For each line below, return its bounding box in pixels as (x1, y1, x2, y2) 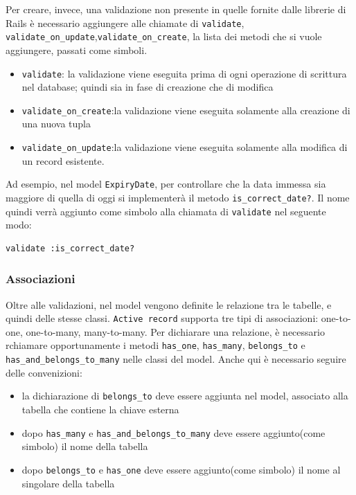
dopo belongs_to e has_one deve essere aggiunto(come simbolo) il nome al (21, 462, 341, 476)
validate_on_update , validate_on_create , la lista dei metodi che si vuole (6, 29, 322, 44)
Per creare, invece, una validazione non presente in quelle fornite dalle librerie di (6, 2, 346, 16)
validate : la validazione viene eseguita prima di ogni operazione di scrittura (21, 66, 347, 80)
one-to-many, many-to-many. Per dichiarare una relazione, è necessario (26, 324, 325, 339)
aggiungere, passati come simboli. (6, 42, 148, 57)
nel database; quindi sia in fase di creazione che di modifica (21, 80, 274, 94)
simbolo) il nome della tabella (21, 439, 148, 453)
